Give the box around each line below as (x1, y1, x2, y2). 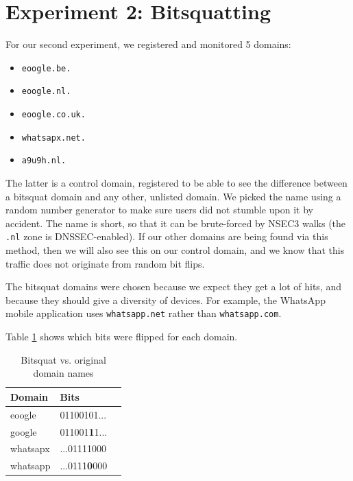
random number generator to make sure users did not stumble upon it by (5, 202, 313, 217)
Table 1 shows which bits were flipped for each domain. (5, 329, 238, 344)
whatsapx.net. (21, 132, 86, 143)
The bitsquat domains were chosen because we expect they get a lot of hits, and (5, 279, 341, 294)
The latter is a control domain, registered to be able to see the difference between (5, 176, 348, 189)
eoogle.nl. (21, 86, 71, 97)
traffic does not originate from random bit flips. (5, 256, 205, 270)
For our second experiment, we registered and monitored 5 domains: (5, 37, 291, 51)
